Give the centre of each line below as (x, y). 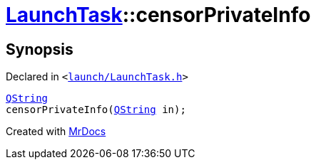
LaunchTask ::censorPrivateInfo (158, 15)
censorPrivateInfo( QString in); (96, 110)
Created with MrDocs (56, 132)
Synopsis (40, 49)
